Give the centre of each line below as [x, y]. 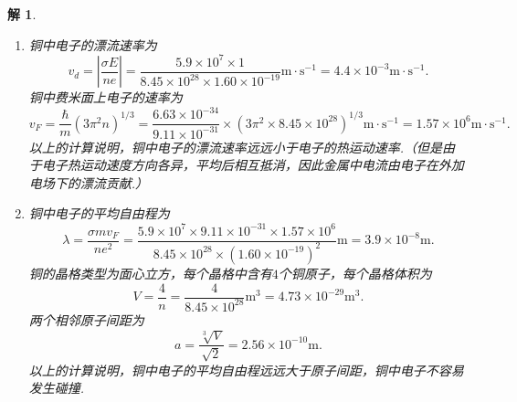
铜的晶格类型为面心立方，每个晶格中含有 [150, 273]
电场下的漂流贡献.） [89, 182]
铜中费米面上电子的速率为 [106, 97]
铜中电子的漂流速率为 [93, 44]
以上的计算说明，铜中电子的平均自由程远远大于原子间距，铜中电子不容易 [246, 370]
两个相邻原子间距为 [86, 319]
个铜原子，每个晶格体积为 [355, 273]
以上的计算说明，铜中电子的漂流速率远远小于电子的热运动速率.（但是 [236, 147]
